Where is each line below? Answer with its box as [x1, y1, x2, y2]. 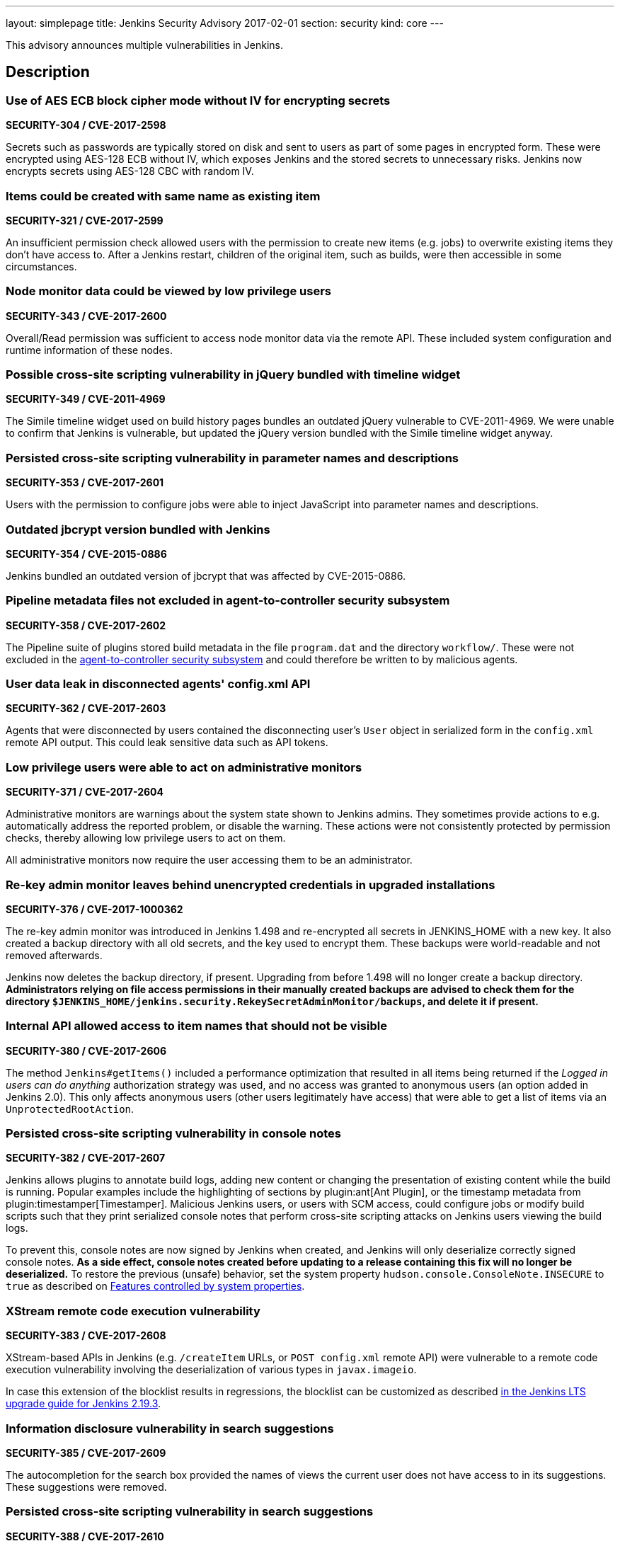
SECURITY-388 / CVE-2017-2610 [6, 1530, 164, 1542]
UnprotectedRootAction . [6, 1102, 134, 1115]
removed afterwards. [6, 949, 103, 961]
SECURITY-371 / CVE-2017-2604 [6, 786, 164, 798]
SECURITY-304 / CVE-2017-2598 [6, 119, 166, 132]
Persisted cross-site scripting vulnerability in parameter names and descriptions [6, 450, 459, 465]
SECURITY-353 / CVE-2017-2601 [6, 476, 164, 489]
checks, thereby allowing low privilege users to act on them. [6, 832, 286, 844]
